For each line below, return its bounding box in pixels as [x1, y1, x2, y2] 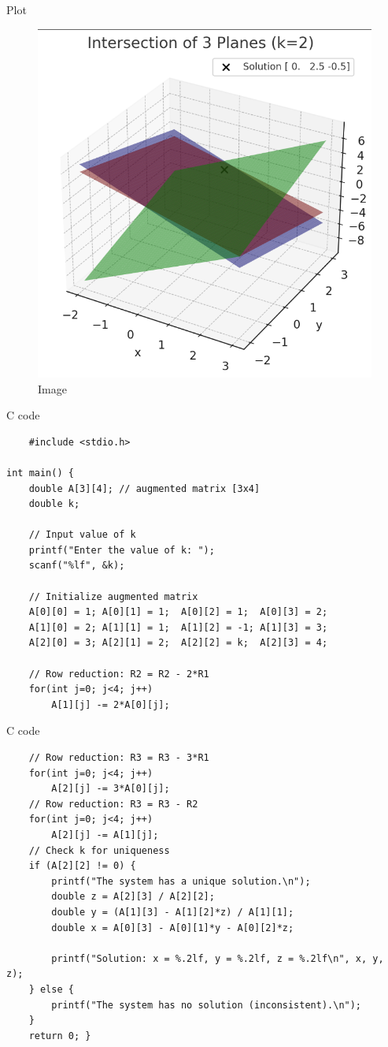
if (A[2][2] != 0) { [28, 860, 136, 872]
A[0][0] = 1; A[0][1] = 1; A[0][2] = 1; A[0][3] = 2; [28, 606, 328, 618]
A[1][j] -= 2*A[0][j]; [51, 699, 170, 710]
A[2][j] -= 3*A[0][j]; [51, 783, 170, 795]
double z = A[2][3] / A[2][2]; [51, 891, 215, 903]
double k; [28, 498, 80, 510]
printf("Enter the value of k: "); [28, 544, 215, 556]
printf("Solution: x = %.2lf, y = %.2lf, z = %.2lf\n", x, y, [51, 952, 384, 964]
